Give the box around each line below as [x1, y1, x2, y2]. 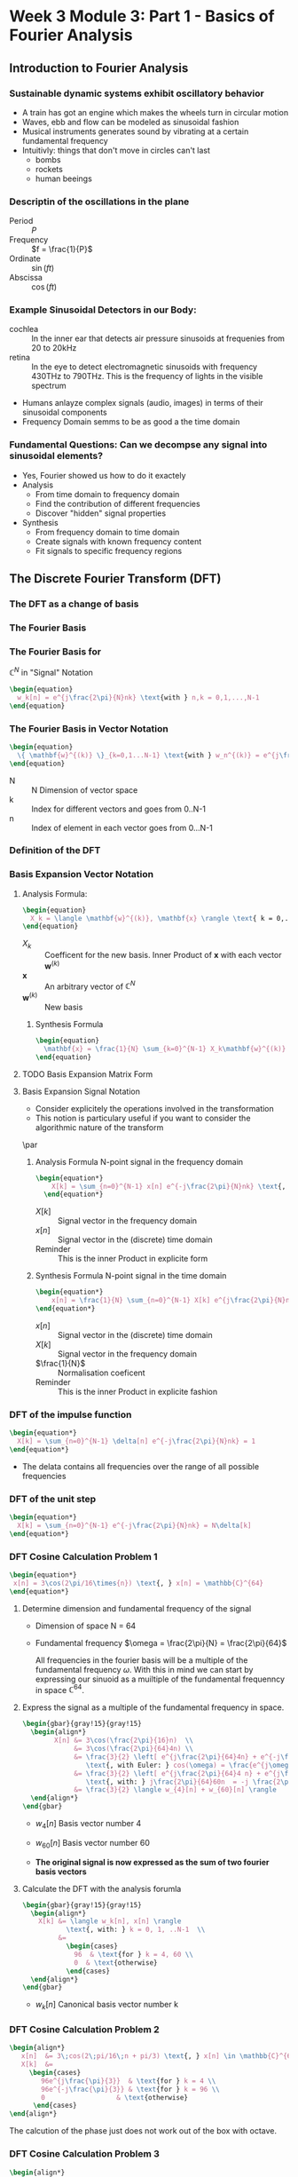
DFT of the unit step [9, 1492, 97, 1505]
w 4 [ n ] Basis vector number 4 [35, 1818, 142, 1831]
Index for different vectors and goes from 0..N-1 [31, 804, 207, 814]
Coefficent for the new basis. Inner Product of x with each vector [43, 950, 282, 961]
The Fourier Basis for [9, 645, 102, 658]
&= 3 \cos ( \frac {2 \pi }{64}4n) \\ [74, 1745, 193, 1753]
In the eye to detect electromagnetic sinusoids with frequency [31, 361, 258, 372]
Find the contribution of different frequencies [35, 498, 201, 509]
